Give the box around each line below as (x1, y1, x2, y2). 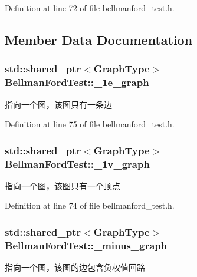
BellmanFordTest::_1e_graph (5, 75, 149, 90)
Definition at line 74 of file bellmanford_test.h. (5, 199, 175, 212)
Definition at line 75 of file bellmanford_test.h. (5, 118, 175, 130)
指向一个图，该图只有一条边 (5, 98, 112, 110)
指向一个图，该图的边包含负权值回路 (5, 261, 145, 273)
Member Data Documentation (5, 30, 193, 48)
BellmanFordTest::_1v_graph (5, 156, 150, 171)
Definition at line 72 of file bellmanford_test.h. (5, 2, 175, 14)
